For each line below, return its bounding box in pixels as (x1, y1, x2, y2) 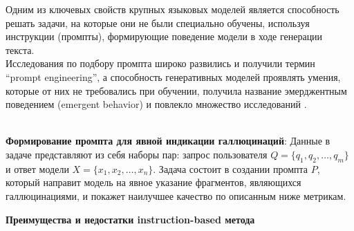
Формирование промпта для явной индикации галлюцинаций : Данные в (6, 133, 330, 148)
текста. (6, 42, 35, 57)
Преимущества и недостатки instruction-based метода (6, 212, 255, 226)
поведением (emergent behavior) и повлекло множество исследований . (6, 97, 307, 111)
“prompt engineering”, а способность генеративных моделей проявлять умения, (6, 69, 341, 84)
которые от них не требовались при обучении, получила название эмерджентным (6, 83, 347, 98)
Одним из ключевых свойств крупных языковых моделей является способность (6, 2, 339, 16)
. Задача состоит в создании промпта (153, 161, 308, 176)
